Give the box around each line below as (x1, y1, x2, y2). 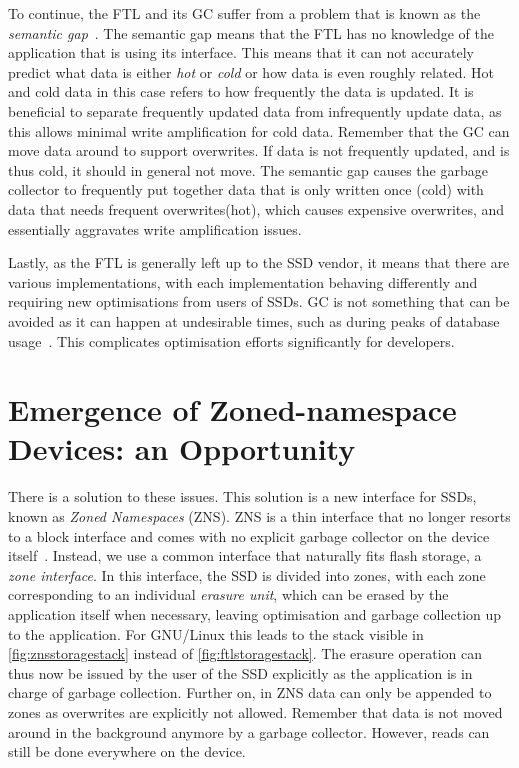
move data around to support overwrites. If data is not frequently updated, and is (8, 140, 510, 161)
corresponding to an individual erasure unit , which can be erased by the (8, 584, 449, 605)
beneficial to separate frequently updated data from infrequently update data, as (8, 100, 502, 121)
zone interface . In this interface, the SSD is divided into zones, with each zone (8, 564, 486, 585)
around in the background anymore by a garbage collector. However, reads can (8, 721, 490, 742)
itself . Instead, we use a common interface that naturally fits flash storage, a (8, 545, 482, 566)
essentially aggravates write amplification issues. (8, 218, 302, 239)
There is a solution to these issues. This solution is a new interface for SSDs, (8, 486, 477, 507)
